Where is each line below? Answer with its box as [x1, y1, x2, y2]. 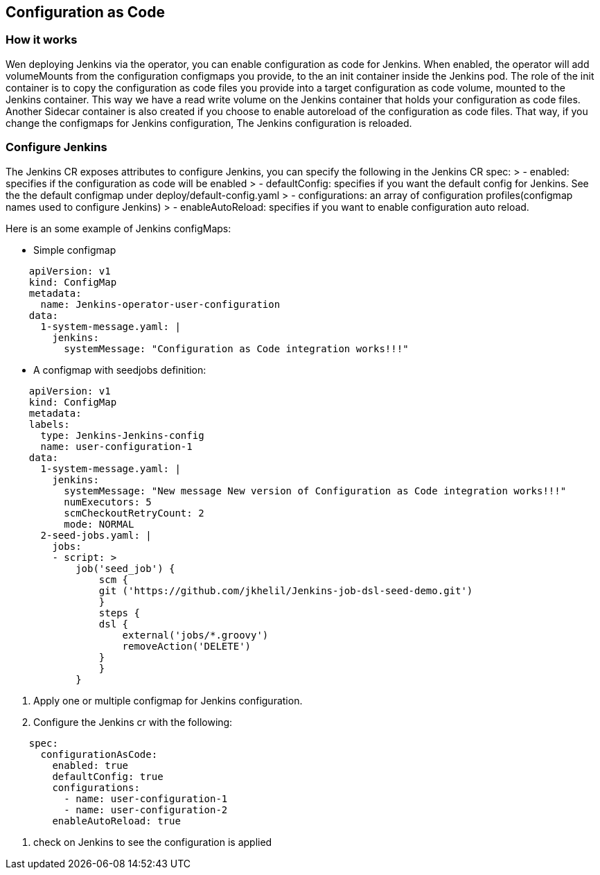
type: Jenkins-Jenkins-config [40, 429, 204, 441]
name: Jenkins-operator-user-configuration [40, 298, 281, 310]
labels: [28, 418, 70, 430]
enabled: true [52, 759, 129, 771]
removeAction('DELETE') [122, 640, 252, 652]
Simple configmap [33, 243, 116, 256]
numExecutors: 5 [64, 496, 152, 508]
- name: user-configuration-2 [64, 804, 228, 815]
